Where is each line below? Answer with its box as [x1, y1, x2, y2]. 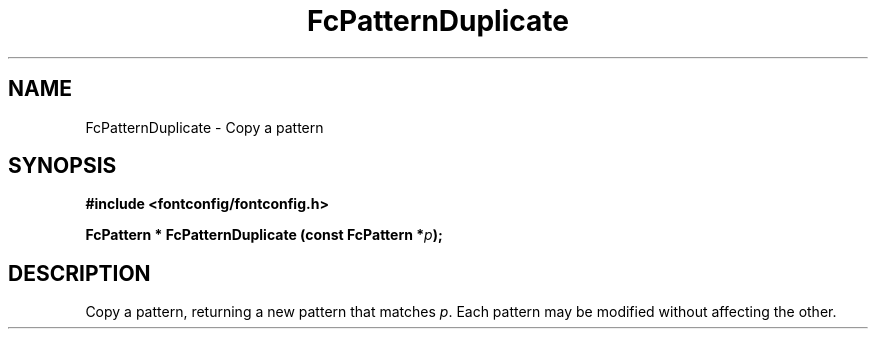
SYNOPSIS [8, 153, 117, 179]
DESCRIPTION [8, 260, 151, 286]
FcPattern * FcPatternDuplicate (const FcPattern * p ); [85, 226, 443, 244]
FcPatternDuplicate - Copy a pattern [85, 118, 324, 136]
